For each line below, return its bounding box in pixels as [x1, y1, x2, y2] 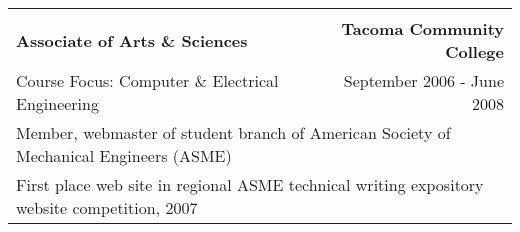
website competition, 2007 [16, 196, 198, 219]
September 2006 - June [343, 69, 504, 92]
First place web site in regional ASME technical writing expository [16, 173, 484, 196]
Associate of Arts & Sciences [16, 28, 248, 52]
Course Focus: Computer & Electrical [16, 69, 279, 92]
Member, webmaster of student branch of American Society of [16, 121, 451, 144]
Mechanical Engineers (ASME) [16, 144, 232, 167]
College [445, 40, 504, 63]
